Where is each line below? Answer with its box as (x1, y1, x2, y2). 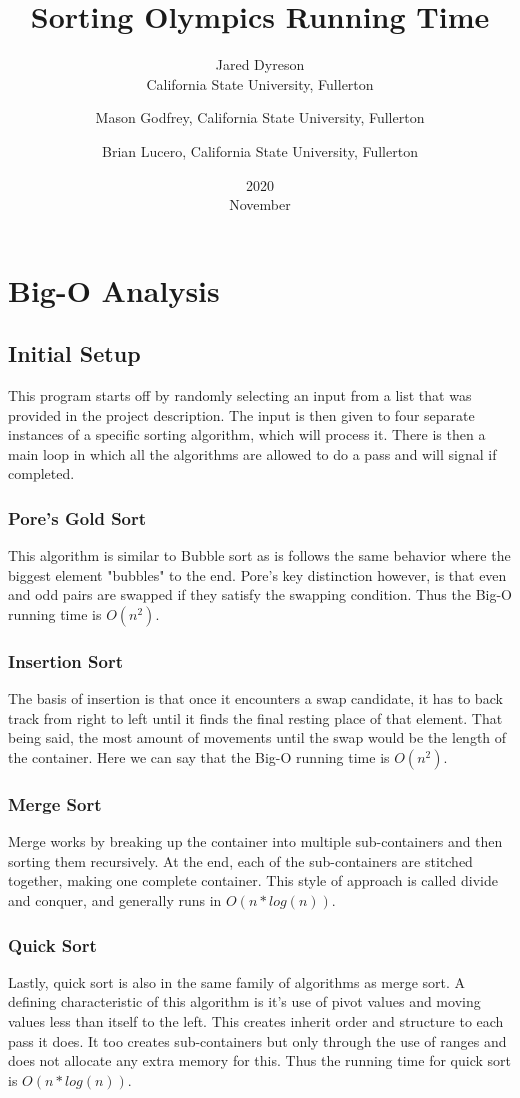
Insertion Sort (8, 648, 123, 673)
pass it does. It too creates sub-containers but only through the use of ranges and (8, 1030, 507, 1051)
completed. (8, 463, 75, 484)
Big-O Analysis (8, 269, 220, 310)
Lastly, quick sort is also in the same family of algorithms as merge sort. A (8, 971, 466, 992)
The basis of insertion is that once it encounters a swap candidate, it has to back (8, 688, 503, 709)
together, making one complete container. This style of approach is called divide (8, 870, 498, 891)
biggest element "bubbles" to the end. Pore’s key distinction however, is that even (8, 564, 507, 585)
